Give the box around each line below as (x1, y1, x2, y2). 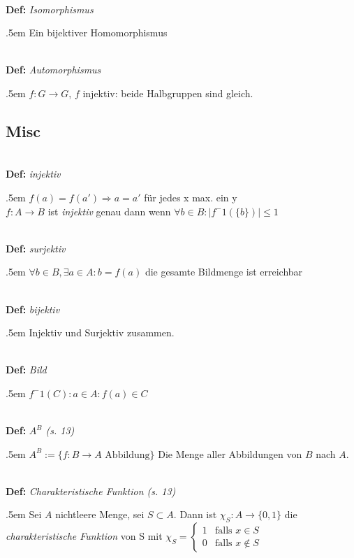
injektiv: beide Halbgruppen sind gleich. (82, 85, 253, 100)
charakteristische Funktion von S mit (6, 529, 163, 543)
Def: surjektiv (6, 241, 66, 255)
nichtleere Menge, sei (55, 507, 145, 522)
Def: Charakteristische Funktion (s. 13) (6, 483, 176, 498)
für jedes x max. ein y (144, 189, 237, 204)
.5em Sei (6, 507, 42, 522)
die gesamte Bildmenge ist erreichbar (145, 264, 303, 279)
